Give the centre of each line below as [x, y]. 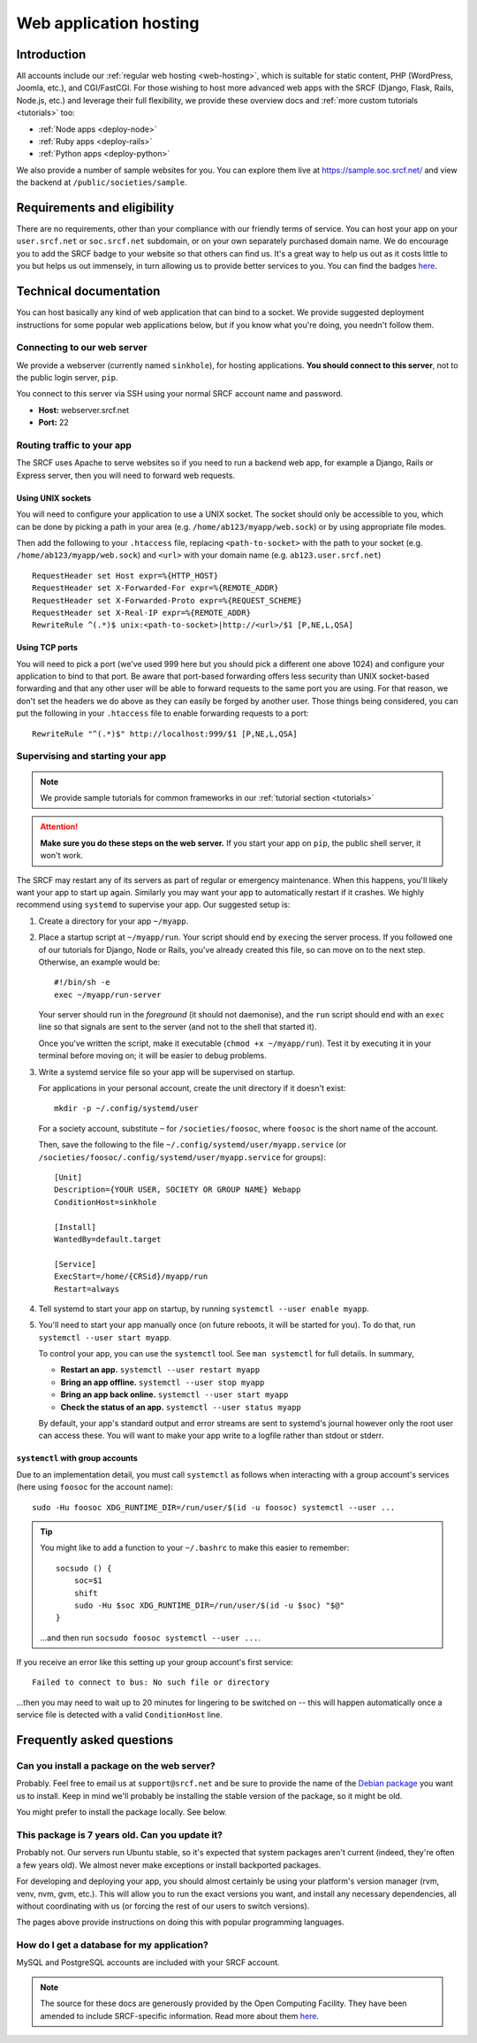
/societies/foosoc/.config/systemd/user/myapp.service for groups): [182, 1157]
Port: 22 [54, 422]
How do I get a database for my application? [113, 1945]
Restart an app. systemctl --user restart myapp [160, 1370]
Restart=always [87, 1289]
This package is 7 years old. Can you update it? [119, 1834]
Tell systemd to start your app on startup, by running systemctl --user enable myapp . [204, 1309]
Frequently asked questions [95, 1740]
